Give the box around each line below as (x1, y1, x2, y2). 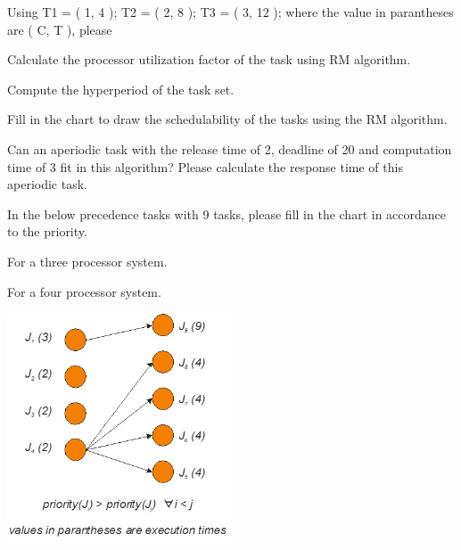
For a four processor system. (7, 282, 161, 300)
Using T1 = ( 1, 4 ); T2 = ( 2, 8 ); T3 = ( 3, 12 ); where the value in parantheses (7, 3, 454, 21)
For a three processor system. (7, 251, 168, 270)
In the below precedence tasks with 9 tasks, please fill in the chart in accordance (7, 204, 446, 223)
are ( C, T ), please (7, 20, 112, 38)
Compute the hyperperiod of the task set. (7, 79, 235, 98)
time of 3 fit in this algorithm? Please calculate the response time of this (7, 157, 403, 176)
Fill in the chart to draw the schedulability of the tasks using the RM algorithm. (7, 110, 448, 128)
